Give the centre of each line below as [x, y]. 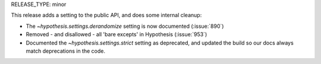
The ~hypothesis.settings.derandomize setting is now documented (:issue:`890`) [125, 26]
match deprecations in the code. [65, 51]
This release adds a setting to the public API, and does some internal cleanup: [106, 15]
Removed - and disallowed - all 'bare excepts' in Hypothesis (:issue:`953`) [117, 34]
